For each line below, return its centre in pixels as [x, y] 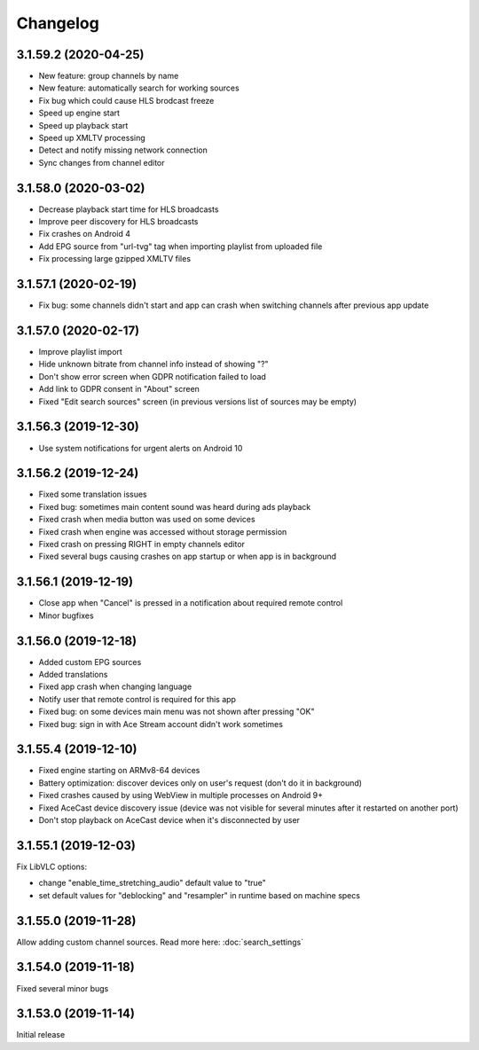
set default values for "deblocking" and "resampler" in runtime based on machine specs [200, 895]
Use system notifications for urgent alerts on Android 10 [141, 448]
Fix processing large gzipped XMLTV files [114, 259]
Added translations [73, 674]
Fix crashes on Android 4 [85, 234]
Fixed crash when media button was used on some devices [147, 520]
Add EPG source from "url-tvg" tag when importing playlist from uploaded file [181, 246]
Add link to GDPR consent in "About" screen [119, 389]
